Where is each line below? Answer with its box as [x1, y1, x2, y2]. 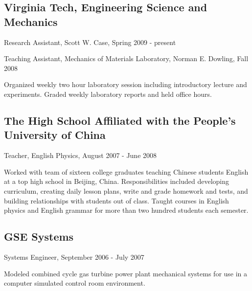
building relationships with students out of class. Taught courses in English [4, 195, 229, 205]
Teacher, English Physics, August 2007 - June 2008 [4, 150, 157, 160]
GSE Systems [4, 229, 74, 244]
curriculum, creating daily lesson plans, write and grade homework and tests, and [4, 185, 248, 196]
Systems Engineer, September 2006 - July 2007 [4, 251, 144, 262]
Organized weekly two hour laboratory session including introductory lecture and [4, 79, 247, 90]
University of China [4, 127, 106, 142]
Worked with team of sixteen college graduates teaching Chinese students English [4, 166, 249, 177]
